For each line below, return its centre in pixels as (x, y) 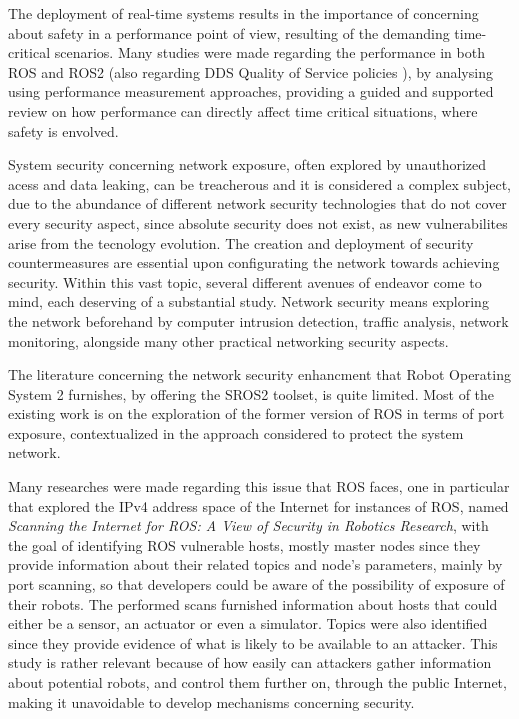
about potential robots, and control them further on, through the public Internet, (257, 682)
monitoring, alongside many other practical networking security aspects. (228, 340)
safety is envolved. (63, 130)
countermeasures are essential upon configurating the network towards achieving (254, 262)
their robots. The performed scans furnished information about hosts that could (253, 603)
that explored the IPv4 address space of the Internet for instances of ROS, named (258, 505)
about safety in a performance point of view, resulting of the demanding (229, 32)
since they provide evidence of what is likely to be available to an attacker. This (253, 642)
